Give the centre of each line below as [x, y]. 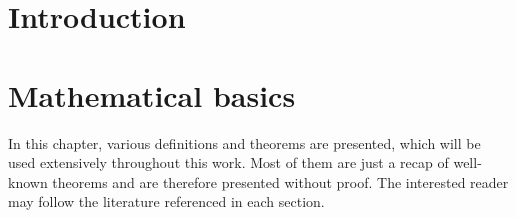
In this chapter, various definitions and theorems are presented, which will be [244, 142]
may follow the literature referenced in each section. [166, 201]
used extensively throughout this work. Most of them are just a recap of [228, 162]
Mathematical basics [152, 94]
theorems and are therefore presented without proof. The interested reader [280, 181]
